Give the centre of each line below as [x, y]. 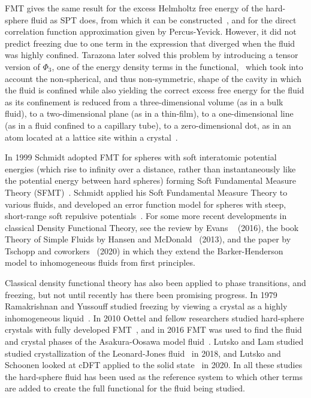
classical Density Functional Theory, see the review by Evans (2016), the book [152, 227]
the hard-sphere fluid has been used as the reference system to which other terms [154, 376]
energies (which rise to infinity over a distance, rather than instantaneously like [150, 168]
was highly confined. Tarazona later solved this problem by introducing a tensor [152, 55]
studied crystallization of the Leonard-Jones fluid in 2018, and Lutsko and [143, 353]
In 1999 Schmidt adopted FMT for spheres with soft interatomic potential [141, 157]
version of [22, 66]
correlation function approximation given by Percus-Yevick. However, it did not [151, 31]
